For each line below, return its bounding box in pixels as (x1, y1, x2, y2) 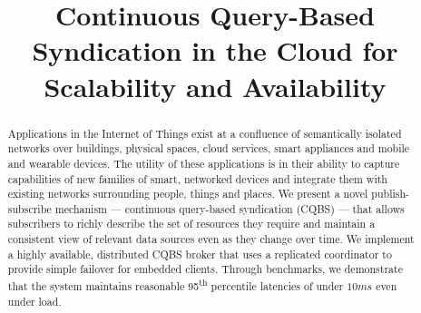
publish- (371, 186, 410, 201)
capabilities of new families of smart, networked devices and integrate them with (7, 171, 387, 186)
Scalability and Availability (44, 67, 387, 104)
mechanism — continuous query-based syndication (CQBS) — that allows (54, 201, 405, 216)
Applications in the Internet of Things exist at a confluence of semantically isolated (7, 125, 402, 141)
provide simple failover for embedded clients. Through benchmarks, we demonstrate (7, 261, 403, 277)
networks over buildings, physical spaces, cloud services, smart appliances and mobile (7, 141, 410, 156)
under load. (7, 293, 62, 308)
